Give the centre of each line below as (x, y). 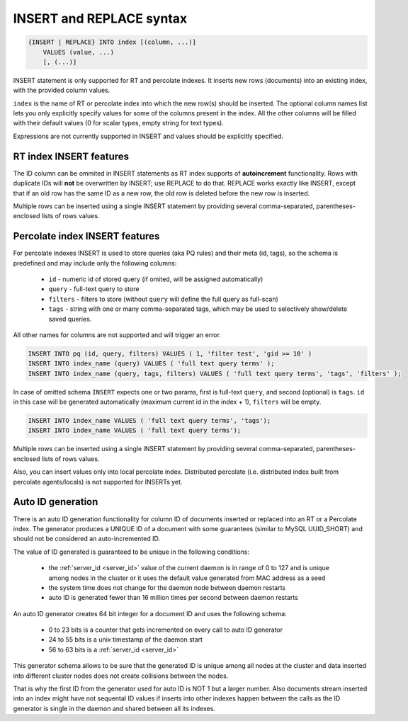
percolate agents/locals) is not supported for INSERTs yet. (98, 482)
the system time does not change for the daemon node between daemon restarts (167, 587)
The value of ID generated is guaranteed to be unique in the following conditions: (131, 552)
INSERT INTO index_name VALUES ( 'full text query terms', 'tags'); (149, 421)
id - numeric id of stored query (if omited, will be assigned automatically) (156, 279)
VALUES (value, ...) (79, 52)
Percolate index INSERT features (86, 236)
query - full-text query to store (94, 289)
